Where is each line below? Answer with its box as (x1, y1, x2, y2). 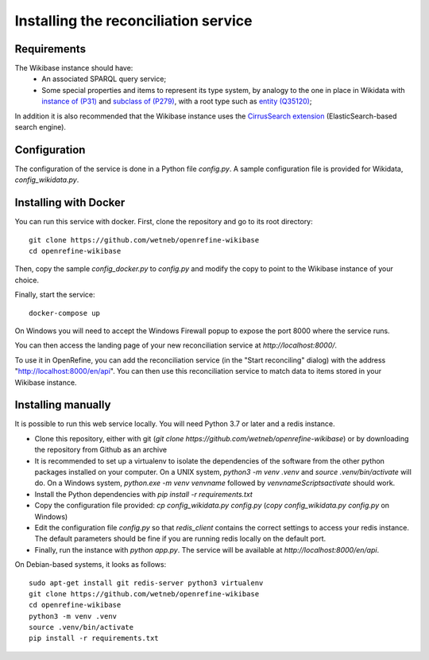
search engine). (14, 122, 67, 132)
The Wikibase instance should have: (14, 64, 133, 73)
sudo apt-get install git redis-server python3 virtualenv (29, 578, 264, 588)
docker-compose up (29, 309, 101, 317)
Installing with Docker (14, 196, 126, 210)
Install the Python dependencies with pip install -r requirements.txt (34, 489, 253, 499)
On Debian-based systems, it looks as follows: (14, 560, 167, 569)
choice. (14, 275, 40, 285)
